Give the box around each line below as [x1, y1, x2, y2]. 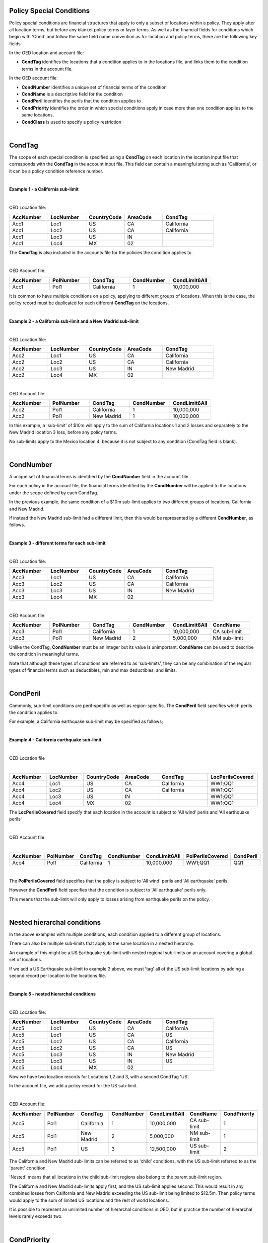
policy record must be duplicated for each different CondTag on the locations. [9, 300, 169, 306]
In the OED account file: [9, 75, 58, 81]
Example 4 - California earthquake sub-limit [9, 737, 102, 743]
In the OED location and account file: [9, 50, 84, 56]
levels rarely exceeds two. [9, 1213, 63, 1219]
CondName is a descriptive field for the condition [21, 91, 123, 97]
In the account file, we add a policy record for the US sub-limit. [9, 1083, 138, 1089]
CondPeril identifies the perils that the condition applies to [21, 98, 141, 104]
